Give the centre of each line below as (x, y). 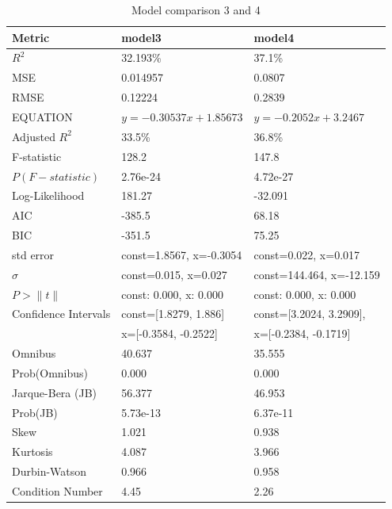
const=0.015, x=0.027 (174, 274)
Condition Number (57, 491)
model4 (274, 37)
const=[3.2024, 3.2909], (310, 314)
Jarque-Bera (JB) (55, 392)
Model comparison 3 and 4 (196, 10)
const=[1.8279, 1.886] (173, 314)
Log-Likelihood (48, 195)
